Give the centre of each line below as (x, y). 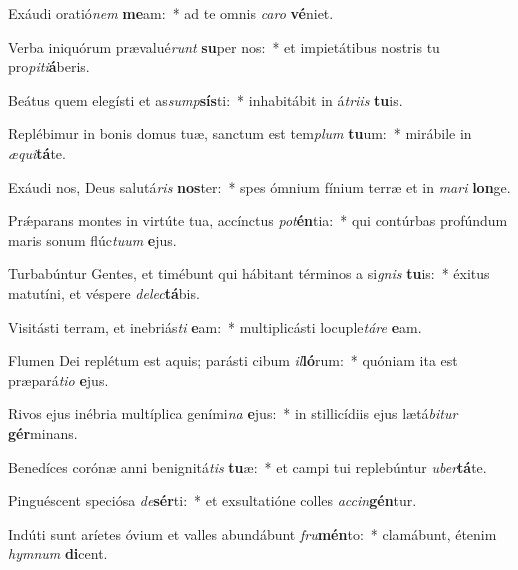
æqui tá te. (37, 152)
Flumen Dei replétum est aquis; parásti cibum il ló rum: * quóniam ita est (233, 360)
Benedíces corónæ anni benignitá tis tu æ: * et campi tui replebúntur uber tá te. (247, 466)
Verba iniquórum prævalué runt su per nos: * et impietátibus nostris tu (224, 46)
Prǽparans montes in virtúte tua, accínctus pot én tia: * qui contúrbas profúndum (258, 220)
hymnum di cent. (58, 553)
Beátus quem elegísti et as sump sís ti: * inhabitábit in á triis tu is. (205, 99)
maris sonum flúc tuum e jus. (92, 239)
